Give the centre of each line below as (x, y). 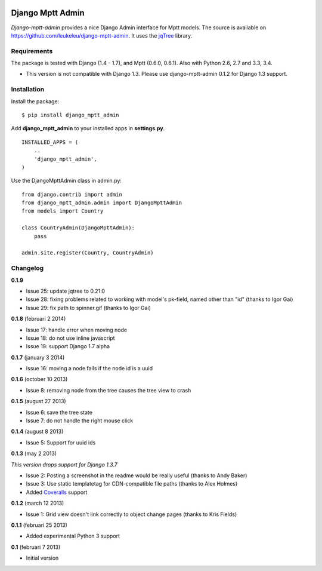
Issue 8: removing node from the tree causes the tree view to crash (109, 390)
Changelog (27, 268)
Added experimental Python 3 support (73, 536)
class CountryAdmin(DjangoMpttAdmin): (78, 228)
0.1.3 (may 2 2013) (34, 453)
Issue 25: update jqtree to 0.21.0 (66, 291)
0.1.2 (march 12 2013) (38, 503)
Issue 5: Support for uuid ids (61, 443)
